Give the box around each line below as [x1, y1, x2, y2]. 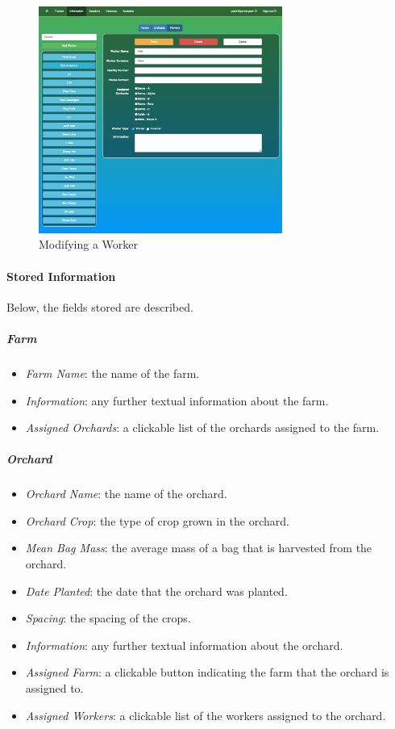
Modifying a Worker [39, 236, 139, 253]
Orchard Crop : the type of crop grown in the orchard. [25, 512, 289, 529]
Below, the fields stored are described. [6, 298, 193, 315]
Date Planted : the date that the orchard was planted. [25, 582, 288, 599]
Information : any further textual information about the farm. [25, 392, 329, 408]
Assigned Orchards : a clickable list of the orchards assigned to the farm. [25, 419, 380, 436]
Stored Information [6, 267, 116, 284]
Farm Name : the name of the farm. [25, 364, 200, 381]
